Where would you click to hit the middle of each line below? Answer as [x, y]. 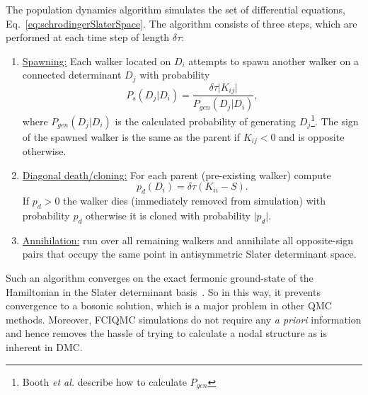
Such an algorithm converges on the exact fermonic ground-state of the [160, 278]
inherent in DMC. [44, 347]
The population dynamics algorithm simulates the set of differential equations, [176, 9]
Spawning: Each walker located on [97, 61]
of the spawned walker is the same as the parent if [131, 136]
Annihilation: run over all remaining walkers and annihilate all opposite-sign [188, 240]
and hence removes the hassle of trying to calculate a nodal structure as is [167, 333]
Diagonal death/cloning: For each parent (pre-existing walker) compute [177, 174]
